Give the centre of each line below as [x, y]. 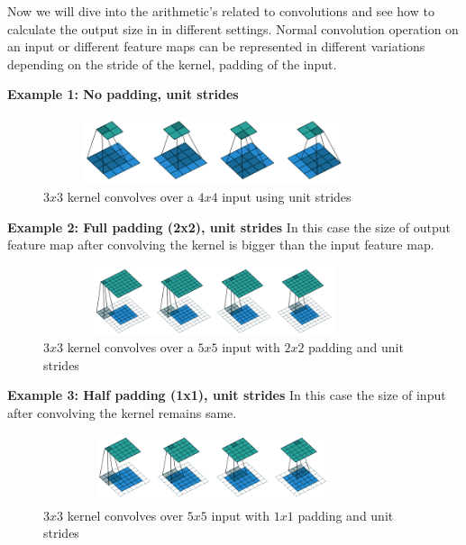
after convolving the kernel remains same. [122, 412]
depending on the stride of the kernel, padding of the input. [172, 64]
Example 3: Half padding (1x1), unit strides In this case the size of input [227, 395]
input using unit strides [287, 197]
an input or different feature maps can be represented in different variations [216, 46]
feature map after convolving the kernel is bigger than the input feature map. [221, 245]
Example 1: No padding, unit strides [123, 94]
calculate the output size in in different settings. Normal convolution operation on [233, 28]
